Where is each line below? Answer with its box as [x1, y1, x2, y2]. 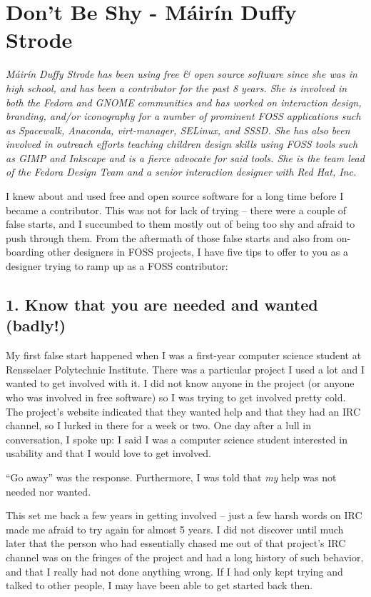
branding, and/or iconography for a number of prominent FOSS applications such [6, 109, 361, 124]
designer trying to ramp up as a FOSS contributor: [6, 259, 228, 274]
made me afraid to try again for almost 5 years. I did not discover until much [6, 521, 344, 536]
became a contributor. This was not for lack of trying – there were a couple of [6, 202, 347, 217]
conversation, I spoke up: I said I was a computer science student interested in [6, 431, 347, 446]
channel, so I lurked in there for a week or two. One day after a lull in [6, 418, 312, 433]
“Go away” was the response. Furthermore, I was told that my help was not [6, 469, 337, 484]
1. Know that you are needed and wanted [6, 294, 318, 316]
